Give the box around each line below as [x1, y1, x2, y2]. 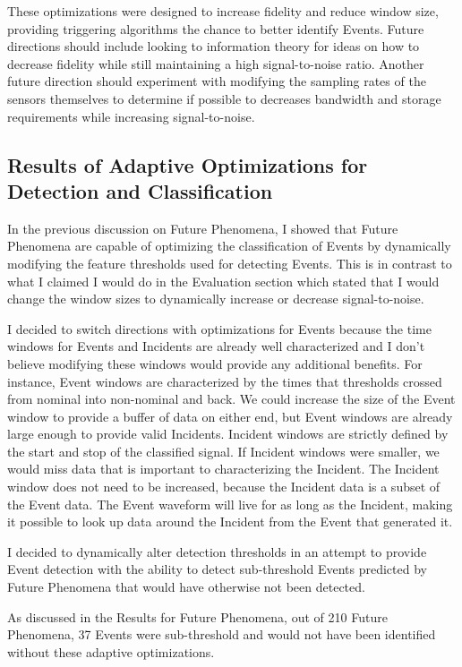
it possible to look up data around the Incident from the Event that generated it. [7, 512, 453, 531]
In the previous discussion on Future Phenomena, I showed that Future [7, 218, 398, 237]
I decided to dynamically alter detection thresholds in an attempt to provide [7, 542, 427, 560]
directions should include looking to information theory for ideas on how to [7, 37, 420, 56]
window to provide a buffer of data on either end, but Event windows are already [7, 406, 453, 425]
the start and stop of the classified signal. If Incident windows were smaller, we [7, 441, 440, 460]
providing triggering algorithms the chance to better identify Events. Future [7, 19, 424, 38]
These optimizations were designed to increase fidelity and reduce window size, [7, 2, 439, 20]
